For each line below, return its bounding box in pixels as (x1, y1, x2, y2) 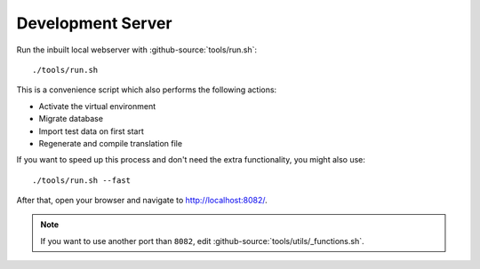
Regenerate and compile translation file (38, 138, 182, 148)
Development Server (16, 13, 172, 33)
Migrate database (38, 114, 104, 124)
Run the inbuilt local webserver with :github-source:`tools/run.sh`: (16, 44, 258, 55)
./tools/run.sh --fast (32, 175, 132, 186)
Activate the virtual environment (38, 100, 156, 111)
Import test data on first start (38, 125, 144, 137)
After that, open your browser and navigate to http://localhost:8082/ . (16, 195, 268, 206)
